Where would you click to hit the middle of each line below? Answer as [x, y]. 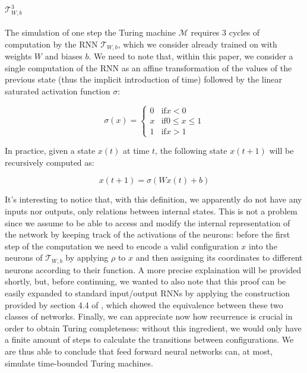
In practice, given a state [50, 151]
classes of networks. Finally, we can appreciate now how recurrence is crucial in [149, 316]
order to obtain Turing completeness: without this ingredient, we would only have [153, 328]
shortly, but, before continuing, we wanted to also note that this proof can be [145, 281]
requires [205, 32]
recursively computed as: [50, 162]
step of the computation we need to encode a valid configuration [122, 246]
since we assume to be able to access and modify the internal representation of [148, 222]
